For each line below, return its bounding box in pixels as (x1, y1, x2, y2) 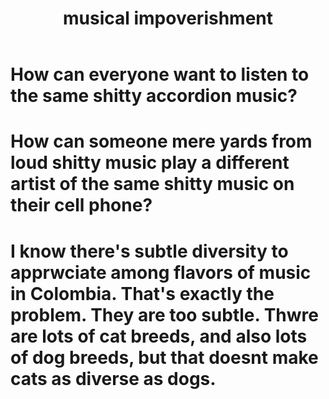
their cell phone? (10, 194, 153, 217)
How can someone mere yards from (10, 130, 313, 153)
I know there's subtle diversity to (10, 240, 289, 262)
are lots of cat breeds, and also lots (10, 325, 308, 347)
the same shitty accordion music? (10, 85, 298, 107)
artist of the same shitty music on (10, 173, 295, 196)
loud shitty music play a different (10, 152, 290, 174)
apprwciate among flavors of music (10, 261, 312, 284)
